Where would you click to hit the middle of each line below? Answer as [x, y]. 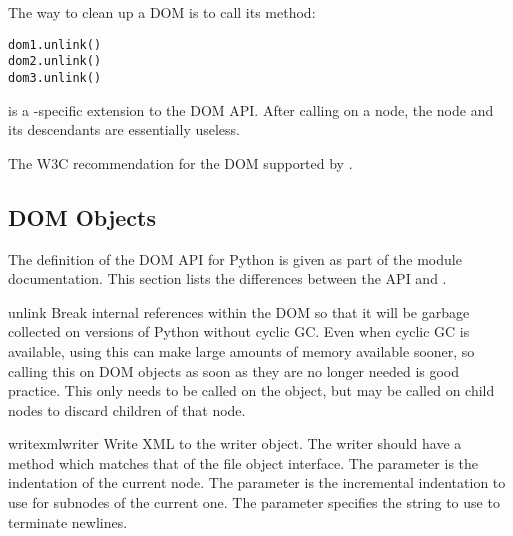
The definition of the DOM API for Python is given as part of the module [235, 258]
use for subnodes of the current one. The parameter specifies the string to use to [254, 502]
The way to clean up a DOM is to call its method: [162, 12]
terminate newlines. [68, 521]
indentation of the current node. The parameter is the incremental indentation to [257, 482]
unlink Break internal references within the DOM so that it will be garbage [239, 311]
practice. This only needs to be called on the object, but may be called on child [251, 390]
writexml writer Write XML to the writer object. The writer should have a [235, 443]
